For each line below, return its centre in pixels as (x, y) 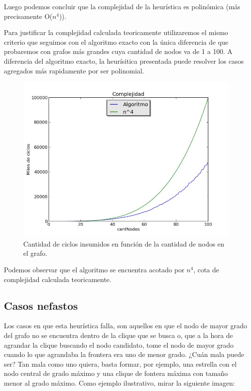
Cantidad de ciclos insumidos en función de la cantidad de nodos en (124, 243)
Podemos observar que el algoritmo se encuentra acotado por (94, 269)
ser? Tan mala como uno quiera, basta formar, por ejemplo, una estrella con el (120, 364)
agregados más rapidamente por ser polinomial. (74, 70)
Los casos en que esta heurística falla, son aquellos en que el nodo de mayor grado (125, 326)
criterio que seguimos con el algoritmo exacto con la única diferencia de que (116, 42)
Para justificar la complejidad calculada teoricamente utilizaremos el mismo (116, 32)
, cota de (206, 269)
